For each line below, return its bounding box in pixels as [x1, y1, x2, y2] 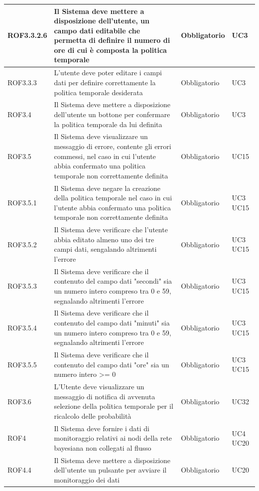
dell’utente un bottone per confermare [54, 109, 170, 119]
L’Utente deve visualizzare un [54, 381, 144, 392]
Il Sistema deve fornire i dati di [54, 423, 149, 433]
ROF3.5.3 [7, 281, 37, 291]
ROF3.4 [7, 109, 31, 119]
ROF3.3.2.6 [7, 30, 47, 40]
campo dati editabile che [54, 25, 140, 35]
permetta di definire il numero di [54, 35, 170, 45]
